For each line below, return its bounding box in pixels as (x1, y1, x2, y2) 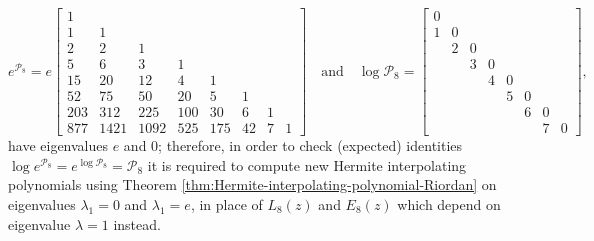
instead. (113, 213, 161, 234)
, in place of (190, 194, 263, 215)
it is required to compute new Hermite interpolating (147, 154, 467, 175)
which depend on (397, 194, 501, 215)
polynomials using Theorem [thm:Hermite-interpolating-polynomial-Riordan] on (8, 174, 497, 195)
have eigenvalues (8, 135, 109, 156)
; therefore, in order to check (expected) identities (158, 135, 463, 156)
